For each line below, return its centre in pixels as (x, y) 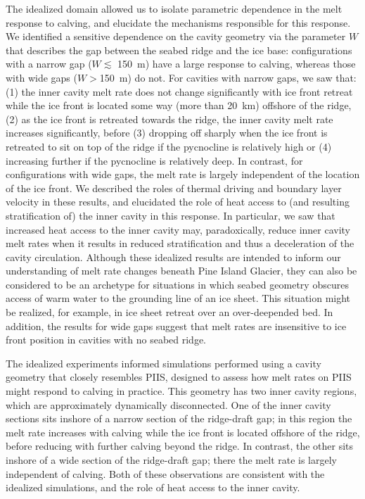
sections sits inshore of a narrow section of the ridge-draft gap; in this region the (179, 418)
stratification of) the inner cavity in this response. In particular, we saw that (171, 215)
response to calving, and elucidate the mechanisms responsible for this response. (178, 22)
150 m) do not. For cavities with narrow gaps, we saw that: (228, 77)
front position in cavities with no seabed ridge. (106, 340)
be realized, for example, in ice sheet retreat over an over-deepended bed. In (169, 312)
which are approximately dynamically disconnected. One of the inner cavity (168, 404)
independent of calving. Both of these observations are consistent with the (165, 473)
